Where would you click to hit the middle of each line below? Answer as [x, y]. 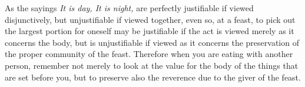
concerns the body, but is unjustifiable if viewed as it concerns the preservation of [152, 42]
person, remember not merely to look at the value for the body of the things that [152, 65]
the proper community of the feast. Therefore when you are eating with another [149, 54]
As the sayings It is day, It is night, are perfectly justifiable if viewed [129, 8]
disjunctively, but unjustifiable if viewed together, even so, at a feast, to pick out [150, 19]
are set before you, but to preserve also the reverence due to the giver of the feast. [153, 77]
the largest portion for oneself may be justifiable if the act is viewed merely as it [150, 31]
